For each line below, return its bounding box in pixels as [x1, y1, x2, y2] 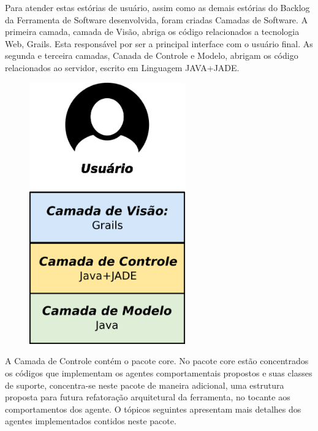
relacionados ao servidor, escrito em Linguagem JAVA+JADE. [5, 61, 240, 74]
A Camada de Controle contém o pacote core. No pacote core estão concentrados [5, 354, 309, 367]
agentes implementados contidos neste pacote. [5, 414, 176, 427]
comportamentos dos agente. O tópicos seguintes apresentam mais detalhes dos [5, 402, 301, 415]
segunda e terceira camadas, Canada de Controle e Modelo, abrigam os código [5, 49, 298, 62]
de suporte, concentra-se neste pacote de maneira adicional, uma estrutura [5, 378, 284, 391]
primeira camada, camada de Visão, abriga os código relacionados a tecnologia [5, 25, 300, 38]
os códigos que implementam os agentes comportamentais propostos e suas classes [5, 367, 312, 380]
